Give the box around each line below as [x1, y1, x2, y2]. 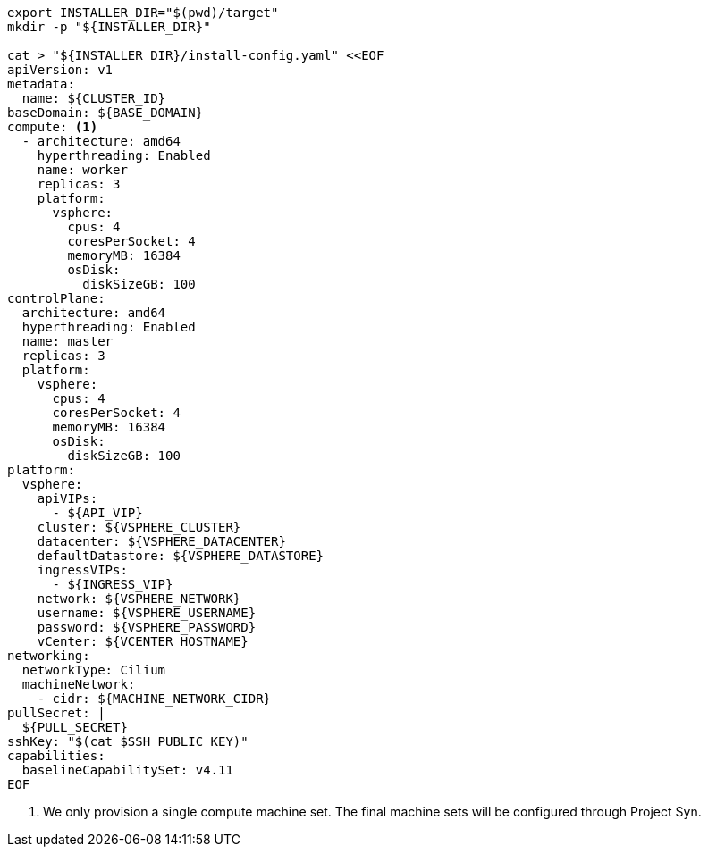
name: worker [37, 163, 128, 177]
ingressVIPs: [37, 563, 128, 577]
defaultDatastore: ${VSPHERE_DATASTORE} [37, 548, 324, 563]
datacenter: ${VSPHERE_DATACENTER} [37, 534, 286, 548]
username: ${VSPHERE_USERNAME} [37, 606, 257, 620]
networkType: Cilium [21, 663, 166, 677]
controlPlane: [7, 291, 105, 306]
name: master [21, 334, 114, 348]
